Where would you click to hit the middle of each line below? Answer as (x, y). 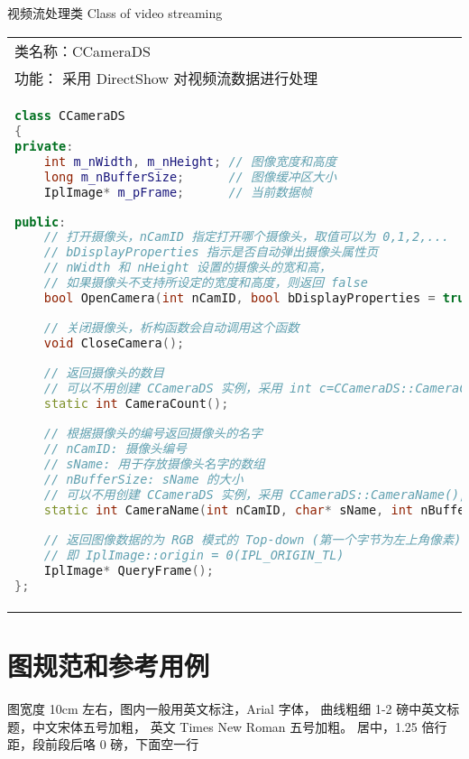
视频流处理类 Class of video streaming (115, 13)
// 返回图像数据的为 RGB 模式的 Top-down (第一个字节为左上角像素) (253, 540)
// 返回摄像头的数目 (104, 373)
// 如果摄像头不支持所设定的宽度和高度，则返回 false (206, 283)
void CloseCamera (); (114, 343)
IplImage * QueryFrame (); (129, 571)
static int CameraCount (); (136, 404)
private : (44, 146)
